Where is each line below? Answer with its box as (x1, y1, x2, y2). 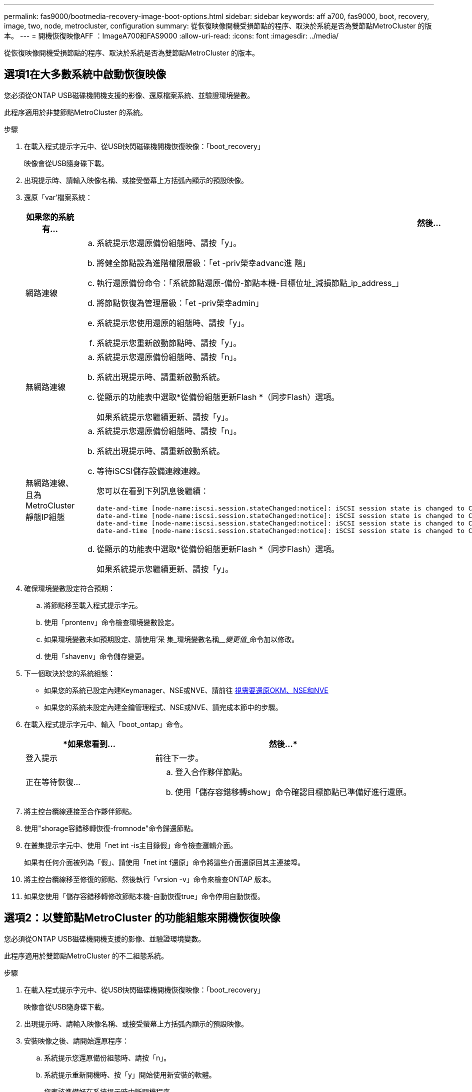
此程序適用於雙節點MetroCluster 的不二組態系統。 (4, 951, 168, 960)
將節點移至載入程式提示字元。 (44, 600, 142, 609)
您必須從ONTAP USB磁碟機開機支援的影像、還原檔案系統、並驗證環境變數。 (4, 90, 254, 99)
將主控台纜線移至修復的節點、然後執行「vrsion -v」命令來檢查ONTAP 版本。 (24, 874, 275, 883)
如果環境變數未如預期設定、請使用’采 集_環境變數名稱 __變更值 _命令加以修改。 (44, 634, 299, 643)
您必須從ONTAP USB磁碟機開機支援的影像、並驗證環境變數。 (4, 934, 205, 943)
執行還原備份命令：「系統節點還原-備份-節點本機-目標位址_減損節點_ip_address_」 (96, 277, 403, 288)
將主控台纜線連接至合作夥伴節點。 (24, 806, 136, 815)
